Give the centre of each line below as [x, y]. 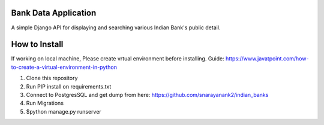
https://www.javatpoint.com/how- [267, 59]
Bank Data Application [54, 13]
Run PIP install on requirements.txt [69, 86]
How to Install [37, 45]
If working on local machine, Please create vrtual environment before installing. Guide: [118, 59]
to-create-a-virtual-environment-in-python [64, 67]
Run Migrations [45, 103]
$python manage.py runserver [64, 111]
